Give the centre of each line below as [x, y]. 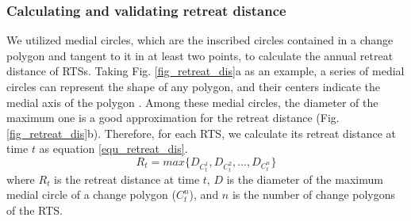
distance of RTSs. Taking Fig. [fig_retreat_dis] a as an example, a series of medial [205, 71]
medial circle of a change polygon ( [91, 194]
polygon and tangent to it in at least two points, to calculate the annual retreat [200, 55]
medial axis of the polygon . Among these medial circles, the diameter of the [192, 102]
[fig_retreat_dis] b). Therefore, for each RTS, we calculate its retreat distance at [202, 133]
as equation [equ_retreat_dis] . [113, 149]
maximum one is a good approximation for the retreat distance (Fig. [173, 118]
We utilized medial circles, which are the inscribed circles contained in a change [200, 40]
